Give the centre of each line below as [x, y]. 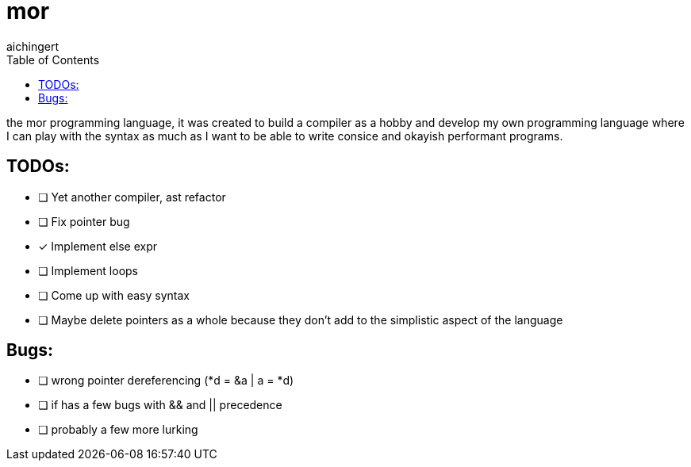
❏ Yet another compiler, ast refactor [132, 197]
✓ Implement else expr [98, 246]
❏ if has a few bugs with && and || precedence [160, 405]
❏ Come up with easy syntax [114, 295]
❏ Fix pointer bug [84, 221]
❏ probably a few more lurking [118, 430]
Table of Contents [53, 59]
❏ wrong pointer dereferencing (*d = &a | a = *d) [166, 381]
